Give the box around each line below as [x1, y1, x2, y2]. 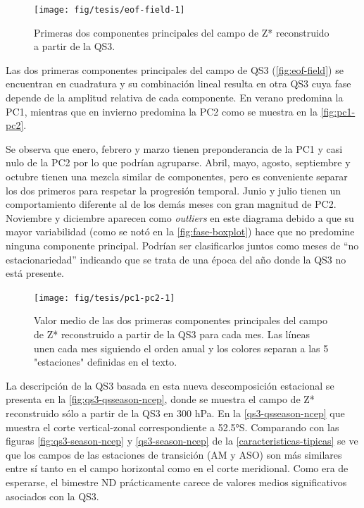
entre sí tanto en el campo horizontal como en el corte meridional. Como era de [6, 461, 349, 476]
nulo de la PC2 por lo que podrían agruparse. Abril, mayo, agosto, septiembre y [6, 155, 351, 170]
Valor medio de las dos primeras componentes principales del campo [34, 313, 328, 328]
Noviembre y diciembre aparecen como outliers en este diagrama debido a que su [6, 210, 354, 225]
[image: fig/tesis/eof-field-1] [34, 5, 185, 15]
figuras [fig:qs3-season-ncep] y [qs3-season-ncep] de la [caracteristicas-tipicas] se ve [6, 433, 358, 448]
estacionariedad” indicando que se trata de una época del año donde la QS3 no [6, 252, 346, 266]
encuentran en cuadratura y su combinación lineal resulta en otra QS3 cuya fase [6, 76, 351, 91]
